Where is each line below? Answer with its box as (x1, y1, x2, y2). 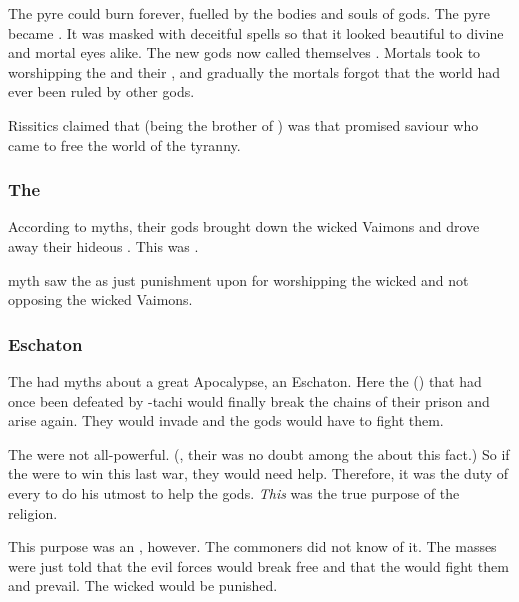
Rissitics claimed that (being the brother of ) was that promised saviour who (8, 114, 479, 135)
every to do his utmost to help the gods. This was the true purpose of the (8, 482, 460, 503)
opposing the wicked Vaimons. (8, 289, 193, 310)
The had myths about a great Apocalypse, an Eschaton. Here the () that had (8, 370, 482, 391)
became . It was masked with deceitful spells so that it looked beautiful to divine (8, 22, 504, 43)
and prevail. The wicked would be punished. (8, 575, 278, 596)
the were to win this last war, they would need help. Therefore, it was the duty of (8, 463, 509, 484)
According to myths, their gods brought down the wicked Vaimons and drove (8, 216, 480, 237)
